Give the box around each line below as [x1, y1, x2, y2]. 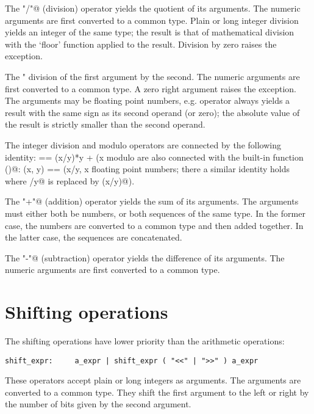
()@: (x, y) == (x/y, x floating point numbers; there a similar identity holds [5, 162, 290, 175]
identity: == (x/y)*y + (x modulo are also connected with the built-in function [5, 150, 304, 163]
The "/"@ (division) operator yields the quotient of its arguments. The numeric [5, 2, 301, 14]
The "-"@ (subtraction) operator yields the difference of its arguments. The [5, 251, 285, 264]
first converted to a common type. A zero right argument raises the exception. [5, 82, 296, 95]
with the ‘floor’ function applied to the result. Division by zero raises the [5, 37, 277, 50]
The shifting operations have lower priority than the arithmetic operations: [5, 335, 285, 347]
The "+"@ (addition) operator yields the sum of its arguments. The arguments [5, 195, 299, 208]
